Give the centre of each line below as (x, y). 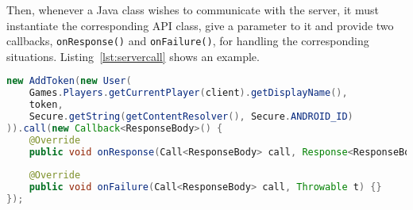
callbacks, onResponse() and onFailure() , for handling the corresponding (188, 41)
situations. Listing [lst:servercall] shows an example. (133, 56)
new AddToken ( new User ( (69, 81)
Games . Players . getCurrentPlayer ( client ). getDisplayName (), (188, 93)
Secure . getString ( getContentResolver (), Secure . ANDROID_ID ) (191, 117)
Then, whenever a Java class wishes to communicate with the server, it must (193, 10)
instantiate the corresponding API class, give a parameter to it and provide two (200, 25)
